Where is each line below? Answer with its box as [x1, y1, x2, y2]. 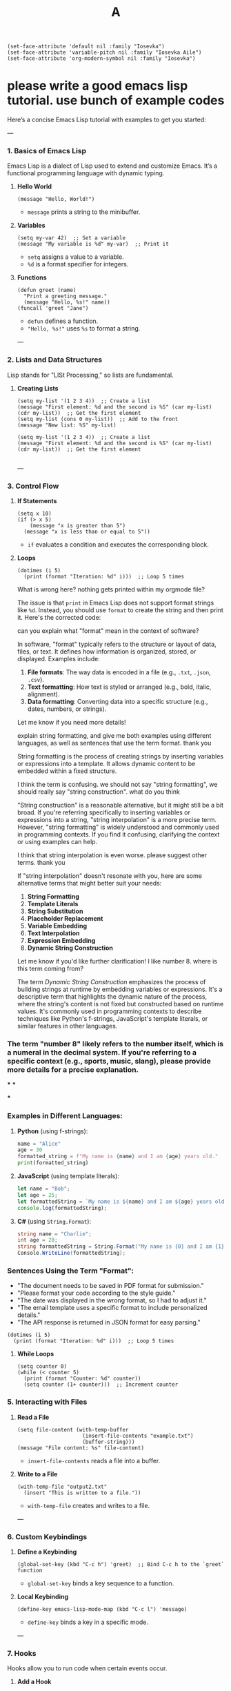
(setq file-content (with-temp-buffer [17, 1426, 129, 1433]
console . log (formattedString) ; [17, 1204, 108, 1211]
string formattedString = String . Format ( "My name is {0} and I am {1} [17, 1243, 225, 1250]
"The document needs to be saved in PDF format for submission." [17, 1282, 205, 1290]
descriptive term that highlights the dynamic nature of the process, [17, 993, 208, 1001]
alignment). [27, 690, 60, 698]
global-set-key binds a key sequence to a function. [27, 1579, 174, 1587]
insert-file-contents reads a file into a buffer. [27, 1456, 161, 1465]
